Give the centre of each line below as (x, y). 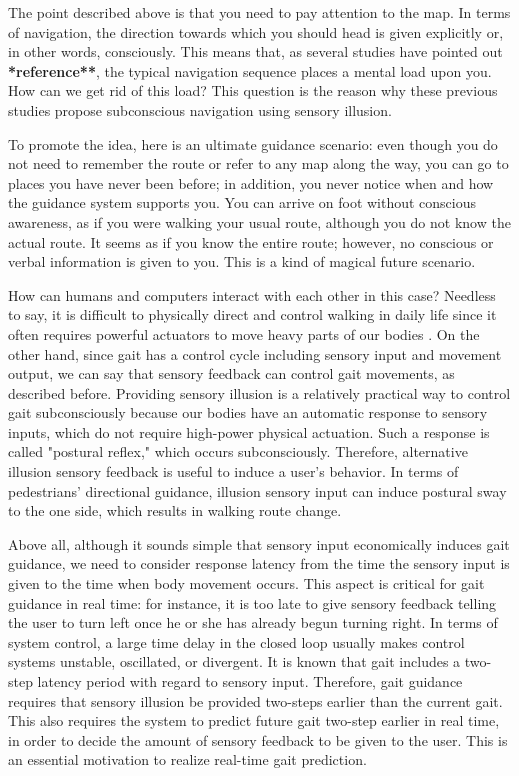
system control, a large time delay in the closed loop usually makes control (236, 641)
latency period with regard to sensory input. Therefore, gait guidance (250, 681)
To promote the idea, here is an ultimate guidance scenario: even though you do (253, 143)
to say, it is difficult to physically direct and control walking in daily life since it (252, 314)
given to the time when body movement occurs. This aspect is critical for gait (246, 583)
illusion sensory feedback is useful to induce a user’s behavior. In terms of (233, 471)
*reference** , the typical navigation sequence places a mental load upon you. (250, 70)
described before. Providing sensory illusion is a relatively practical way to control (259, 392)
